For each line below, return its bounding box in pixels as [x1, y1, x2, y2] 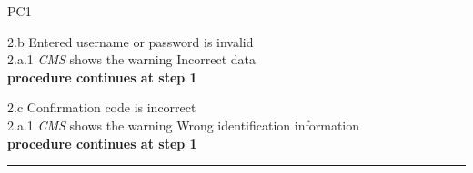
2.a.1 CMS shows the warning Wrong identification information [7, 115, 359, 134]
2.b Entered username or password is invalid [7, 32, 254, 51]
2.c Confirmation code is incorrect [7, 98, 196, 117]
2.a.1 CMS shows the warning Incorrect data [7, 50, 256, 69]
